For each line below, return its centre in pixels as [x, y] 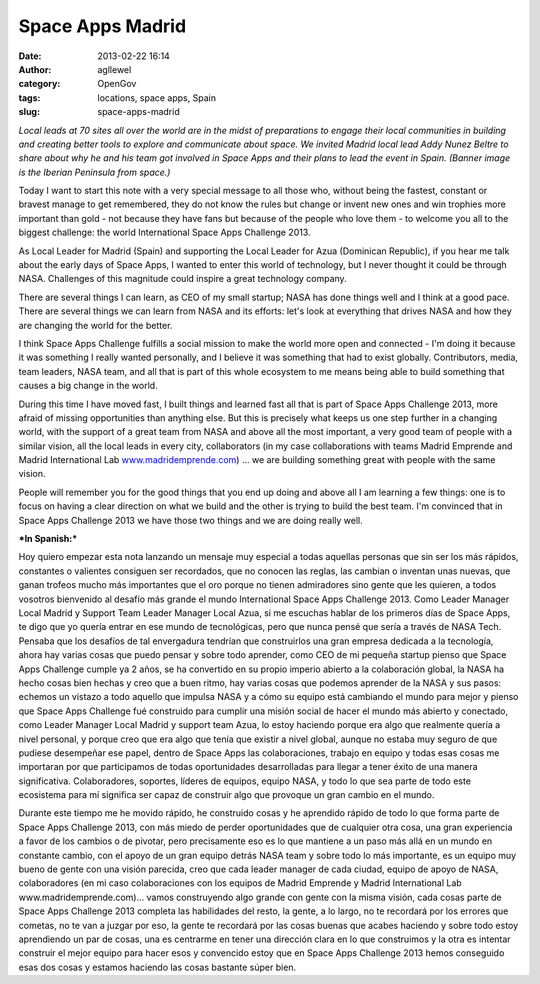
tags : [29, 97]
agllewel [114, 69]
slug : [29, 112]
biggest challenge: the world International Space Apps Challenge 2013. [164, 232]
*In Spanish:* [48, 539]
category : [39, 84]
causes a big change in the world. [88, 386]
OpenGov [117, 84]
